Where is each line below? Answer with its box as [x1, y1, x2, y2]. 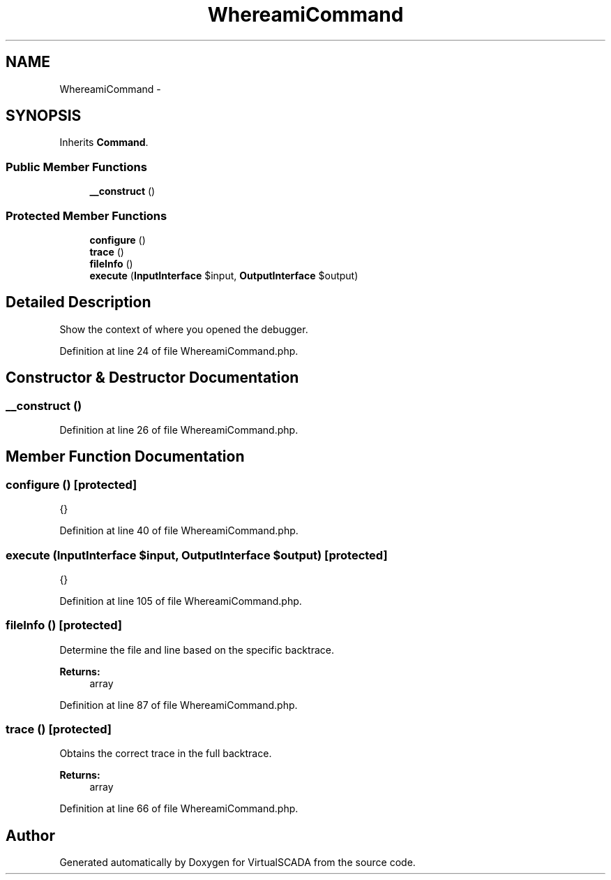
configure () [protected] [6, 477, 137, 492]
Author [6, 826, 55, 844]
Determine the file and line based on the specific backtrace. [59, 643, 334, 656]
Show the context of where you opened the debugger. [59, 323, 308, 335]
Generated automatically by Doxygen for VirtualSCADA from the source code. [59, 856, 416, 869]
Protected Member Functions [6, 208, 167, 223]
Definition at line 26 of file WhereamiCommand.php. [59, 424, 299, 436]
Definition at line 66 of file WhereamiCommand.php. [59, 802, 299, 815]
